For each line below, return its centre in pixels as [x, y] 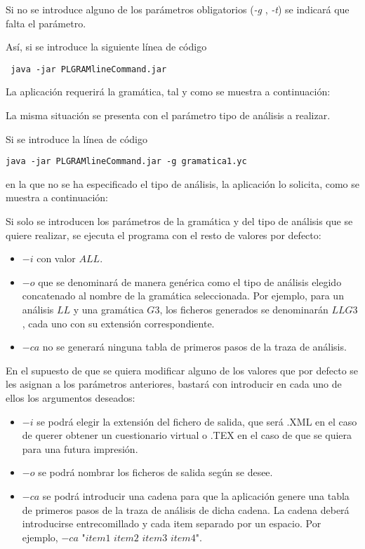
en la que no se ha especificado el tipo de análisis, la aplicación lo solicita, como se [183, 183]
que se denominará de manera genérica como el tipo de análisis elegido [190, 282]
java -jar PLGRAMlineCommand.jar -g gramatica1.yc [126, 162]
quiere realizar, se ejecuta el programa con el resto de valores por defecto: [164, 235]
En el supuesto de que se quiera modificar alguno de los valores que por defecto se [182, 370]
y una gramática [108, 310]
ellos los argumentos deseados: [71, 398]
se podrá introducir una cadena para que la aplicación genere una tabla [196, 495]
